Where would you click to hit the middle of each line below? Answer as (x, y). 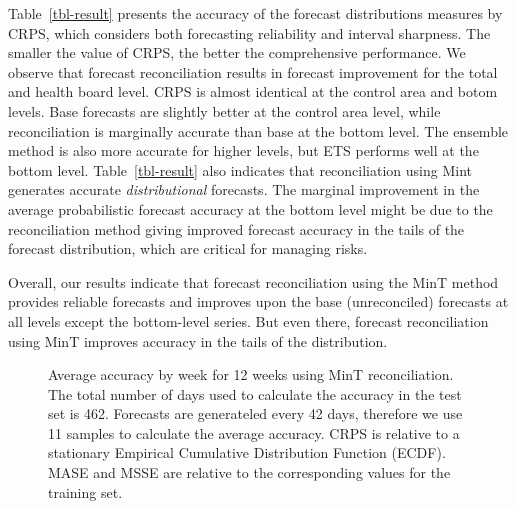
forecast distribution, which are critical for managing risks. (188, 248)
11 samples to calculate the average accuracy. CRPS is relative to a (254, 432)
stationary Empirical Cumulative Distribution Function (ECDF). (247, 452)
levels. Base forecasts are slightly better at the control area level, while (224, 110)
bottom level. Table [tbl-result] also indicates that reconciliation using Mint (240, 169)
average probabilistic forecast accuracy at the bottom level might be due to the (250, 208)
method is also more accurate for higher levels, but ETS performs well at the (243, 150)
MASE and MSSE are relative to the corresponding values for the (249, 472)
